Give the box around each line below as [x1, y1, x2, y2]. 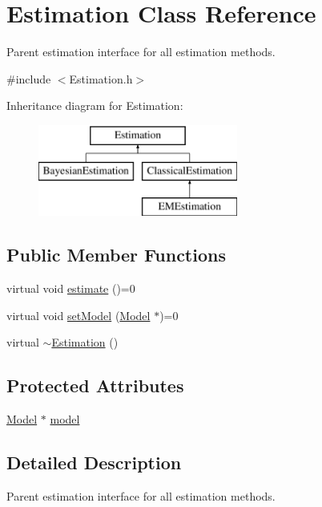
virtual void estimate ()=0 [6, 280, 135, 297]
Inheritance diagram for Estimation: [6, 97, 183, 114]
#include [6, 70, 51, 87]
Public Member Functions [6, 242, 226, 267]
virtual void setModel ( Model [6, 306, 151, 323]
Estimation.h [69, 70, 133, 87]
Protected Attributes [6, 373, 184, 398]
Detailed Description [6, 450, 182, 475]
